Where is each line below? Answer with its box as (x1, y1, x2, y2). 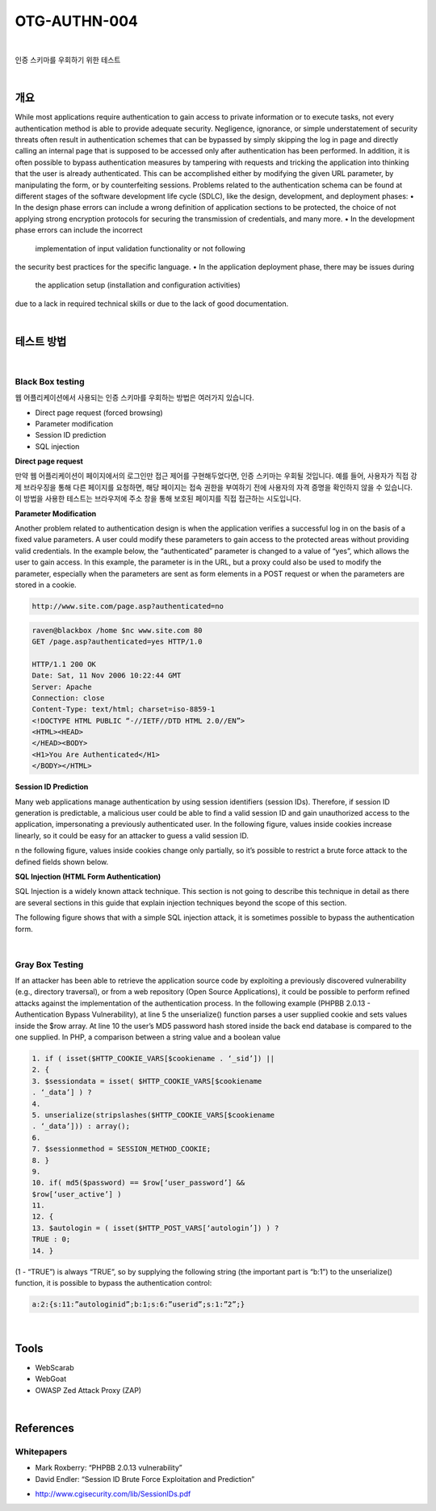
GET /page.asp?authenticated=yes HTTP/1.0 (31, 636, 203, 646)
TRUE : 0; (31, 1235, 71, 1244)
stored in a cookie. (15, 580, 77, 590)
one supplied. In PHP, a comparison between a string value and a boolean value (15, 1032, 281, 1042)
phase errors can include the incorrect (15, 225, 143, 235)
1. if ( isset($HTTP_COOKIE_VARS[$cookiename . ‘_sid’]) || (31, 1054, 275, 1063)
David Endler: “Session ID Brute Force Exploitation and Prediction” (35, 1474, 255, 1484)
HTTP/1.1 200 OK (31, 659, 97, 669)
